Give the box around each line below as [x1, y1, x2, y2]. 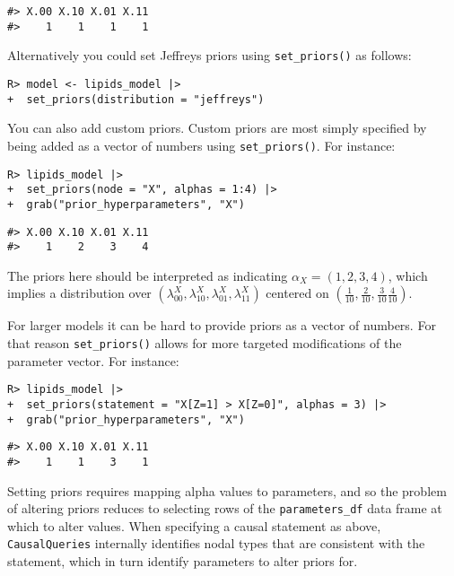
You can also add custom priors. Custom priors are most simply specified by [7, 118, 427, 137]
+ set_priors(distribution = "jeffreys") [7, 92, 265, 106]
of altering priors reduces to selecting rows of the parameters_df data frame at [7, 499, 442, 518]
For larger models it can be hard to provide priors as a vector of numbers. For [7, 316, 436, 335]
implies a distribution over [7, 284, 152, 302]
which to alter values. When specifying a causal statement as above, [7, 516, 381, 535]
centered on [266, 284, 329, 302]
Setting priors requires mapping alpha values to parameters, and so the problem [7, 481, 447, 500]
